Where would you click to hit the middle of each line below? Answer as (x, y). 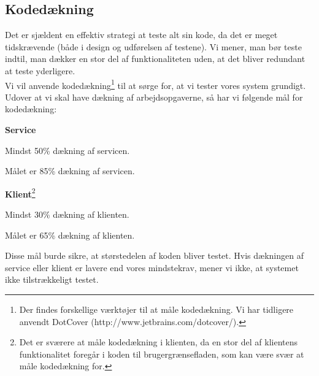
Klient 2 (20, 193)
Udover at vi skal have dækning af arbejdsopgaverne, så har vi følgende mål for (154, 97)
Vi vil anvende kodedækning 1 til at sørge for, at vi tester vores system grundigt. (156, 84)
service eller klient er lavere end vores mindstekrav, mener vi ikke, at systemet (152, 267)
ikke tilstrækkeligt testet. (52, 279)
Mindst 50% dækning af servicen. (67, 150)
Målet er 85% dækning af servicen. (70, 171)
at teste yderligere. (40, 70)
